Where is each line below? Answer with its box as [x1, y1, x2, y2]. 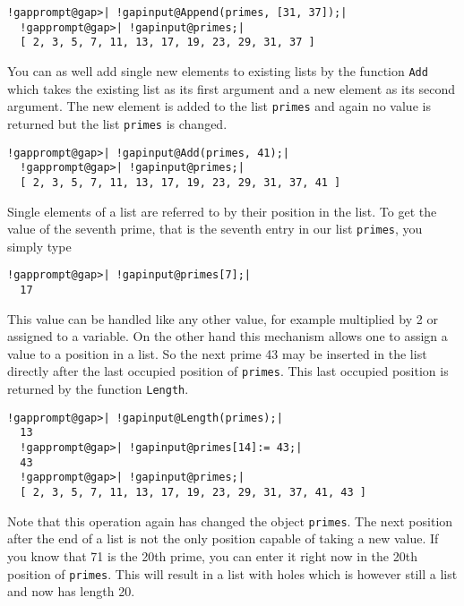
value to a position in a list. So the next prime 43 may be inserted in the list [7, 344, 427, 363]
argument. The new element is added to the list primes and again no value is [7, 97, 431, 115]
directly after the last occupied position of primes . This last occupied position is [7, 362, 449, 380]
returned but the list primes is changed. [7, 114, 228, 132]
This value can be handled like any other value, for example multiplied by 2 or [7, 309, 438, 328]
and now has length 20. [7, 582, 135, 601]
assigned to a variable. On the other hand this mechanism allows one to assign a [7, 327, 448, 346]
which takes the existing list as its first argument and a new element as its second [7, 79, 456, 98]
